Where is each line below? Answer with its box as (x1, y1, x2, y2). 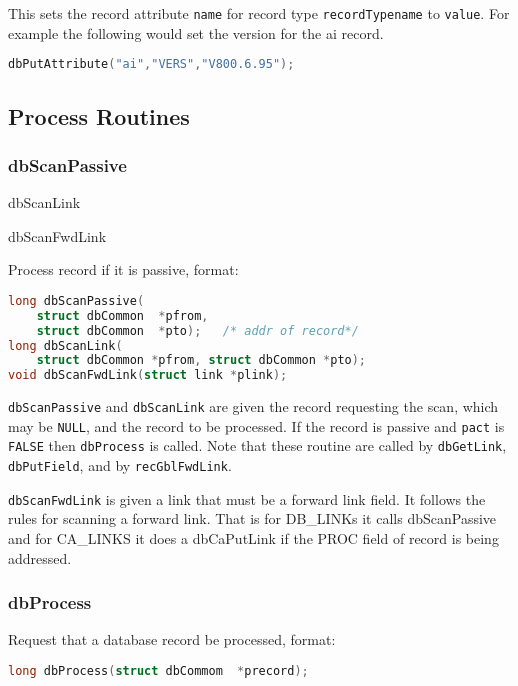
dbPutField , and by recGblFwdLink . (8, 455, 232, 476)
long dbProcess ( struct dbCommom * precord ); (8, 664, 309, 679)
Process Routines (8, 100, 190, 131)
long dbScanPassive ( (8, 293, 145, 308)
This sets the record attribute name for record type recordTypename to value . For (8, 3, 510, 23)
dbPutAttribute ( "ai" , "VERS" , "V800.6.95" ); (8, 57, 295, 72)
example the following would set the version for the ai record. (8, 22, 384, 43)
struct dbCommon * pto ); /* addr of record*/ (36, 323, 359, 338)
